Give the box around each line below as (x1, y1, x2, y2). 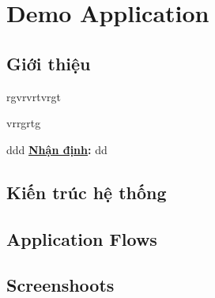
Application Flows (6, 226, 157, 251)
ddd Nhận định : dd (6, 141, 107, 157)
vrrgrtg (6, 115, 41, 131)
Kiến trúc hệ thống (6, 179, 167, 204)
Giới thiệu (6, 51, 91, 75)
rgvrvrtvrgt (6, 88, 62, 104)
